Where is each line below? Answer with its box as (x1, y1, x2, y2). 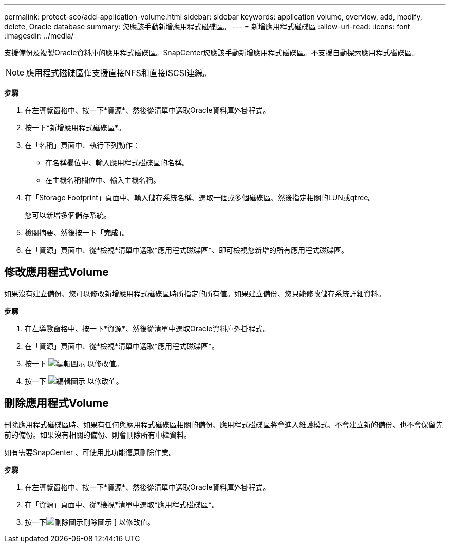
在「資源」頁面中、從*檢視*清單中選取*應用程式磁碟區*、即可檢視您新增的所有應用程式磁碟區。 (25, 246, 349, 254)
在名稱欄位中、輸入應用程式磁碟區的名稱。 (45, 158, 189, 167)
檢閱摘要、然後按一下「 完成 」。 (25, 228, 129, 237)
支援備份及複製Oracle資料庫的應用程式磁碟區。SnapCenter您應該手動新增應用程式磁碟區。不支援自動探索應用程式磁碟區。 (4, 48, 419, 57)
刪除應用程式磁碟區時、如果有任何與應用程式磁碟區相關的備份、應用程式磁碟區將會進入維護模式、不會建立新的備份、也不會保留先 (4, 420, 443, 429)
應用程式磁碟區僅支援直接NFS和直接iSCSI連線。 (26, 68, 212, 78)
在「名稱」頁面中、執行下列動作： (25, 141, 140, 149)
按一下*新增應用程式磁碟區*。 (25, 123, 126, 132)
